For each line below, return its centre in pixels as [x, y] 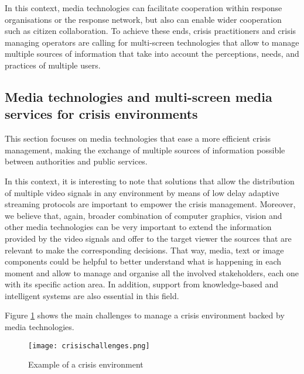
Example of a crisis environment [86, 364]
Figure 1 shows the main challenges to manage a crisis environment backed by [145, 315]
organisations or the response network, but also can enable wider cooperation [143, 19]
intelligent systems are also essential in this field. [92, 295]
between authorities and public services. [76, 161]
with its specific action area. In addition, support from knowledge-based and [142, 284]
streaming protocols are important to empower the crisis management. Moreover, [150, 204]
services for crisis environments [101, 114]
